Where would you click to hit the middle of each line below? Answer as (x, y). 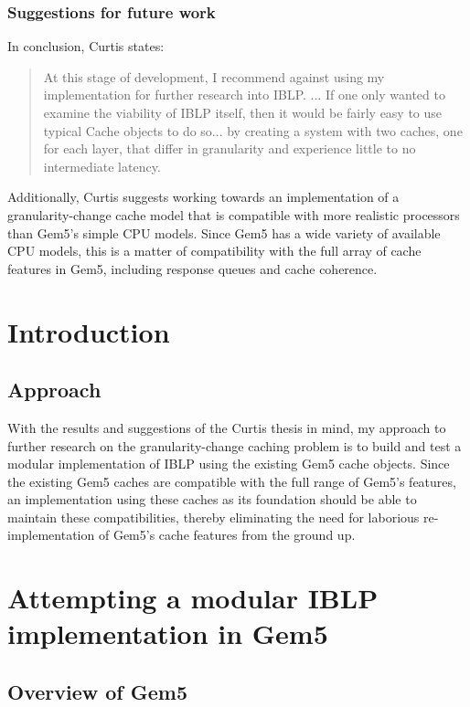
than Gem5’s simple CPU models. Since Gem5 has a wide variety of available (224, 232)
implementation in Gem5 (168, 633)
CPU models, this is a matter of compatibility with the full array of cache (214, 251)
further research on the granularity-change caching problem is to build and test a (235, 445)
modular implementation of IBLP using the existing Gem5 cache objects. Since (229, 464)
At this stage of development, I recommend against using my (214, 76)
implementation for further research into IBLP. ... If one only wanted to (244, 95)
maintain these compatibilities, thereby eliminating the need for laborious (214, 517)
